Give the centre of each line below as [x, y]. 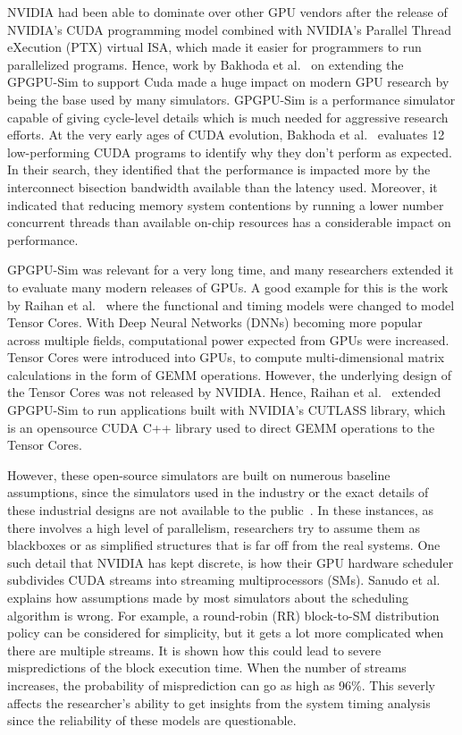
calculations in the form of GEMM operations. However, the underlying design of [229, 374]
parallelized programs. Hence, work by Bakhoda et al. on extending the [206, 64]
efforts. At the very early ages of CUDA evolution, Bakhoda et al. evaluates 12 [226, 135]
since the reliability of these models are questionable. [152, 720]
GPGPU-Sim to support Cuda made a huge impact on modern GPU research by [228, 82]
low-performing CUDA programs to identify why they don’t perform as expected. [230, 152]
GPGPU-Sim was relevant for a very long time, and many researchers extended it [231, 270]
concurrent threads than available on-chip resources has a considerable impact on [229, 222]
